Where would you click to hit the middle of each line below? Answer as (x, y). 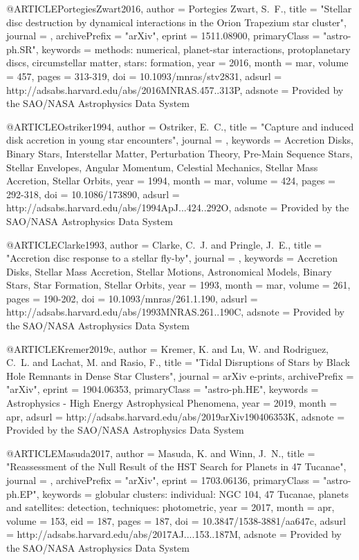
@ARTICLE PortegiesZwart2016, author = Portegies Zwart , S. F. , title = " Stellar (179, 8)
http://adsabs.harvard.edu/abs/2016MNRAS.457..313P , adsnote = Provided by (175, 89)
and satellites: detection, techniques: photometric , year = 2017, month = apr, (171, 507)
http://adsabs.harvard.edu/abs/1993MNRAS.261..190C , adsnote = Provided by (175, 312)
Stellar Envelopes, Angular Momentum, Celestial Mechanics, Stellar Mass (162, 167)
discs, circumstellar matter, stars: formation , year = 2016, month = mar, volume (177, 62)
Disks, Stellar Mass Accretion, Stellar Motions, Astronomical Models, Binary (169, 271)
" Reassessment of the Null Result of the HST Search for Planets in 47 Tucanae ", (176, 466)
